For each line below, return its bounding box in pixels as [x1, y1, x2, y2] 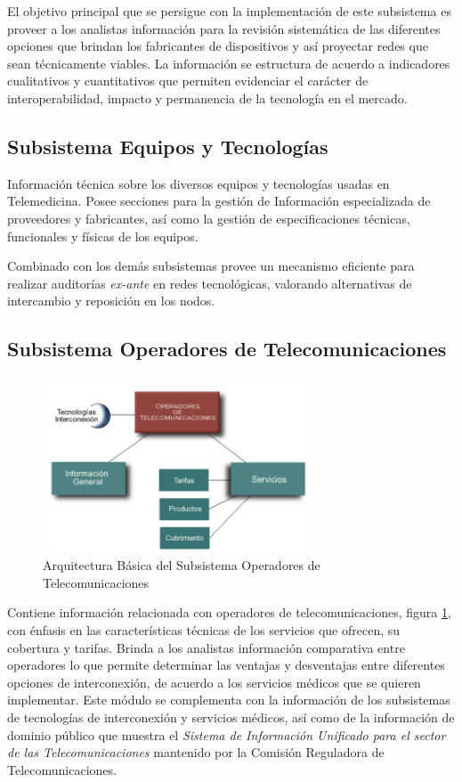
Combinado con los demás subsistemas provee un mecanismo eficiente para [7, 257, 415, 275]
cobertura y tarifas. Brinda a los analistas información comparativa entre [7, 638, 405, 656]
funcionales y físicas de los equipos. [7, 226, 199, 245]
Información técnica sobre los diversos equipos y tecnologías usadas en [7, 174, 390, 192]
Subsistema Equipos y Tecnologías [7, 132, 328, 159]
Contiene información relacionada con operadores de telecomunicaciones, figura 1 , [7, 603, 451, 622]
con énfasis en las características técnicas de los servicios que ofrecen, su [7, 621, 401, 639]
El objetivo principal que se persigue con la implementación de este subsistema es [7, 2, 451, 20]
